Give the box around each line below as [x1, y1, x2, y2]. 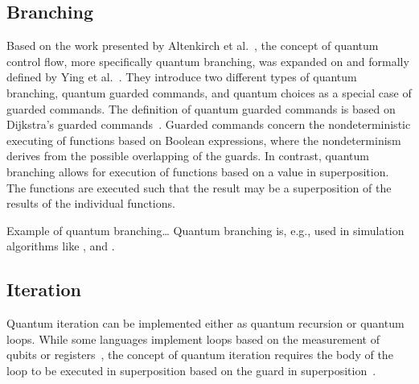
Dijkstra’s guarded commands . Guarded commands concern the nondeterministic [6, 116, 411, 133]
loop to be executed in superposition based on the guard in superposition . [6, 361, 376, 378]
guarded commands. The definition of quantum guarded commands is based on [6, 100, 396, 117]
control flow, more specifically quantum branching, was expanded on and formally [6, 52, 409, 69]
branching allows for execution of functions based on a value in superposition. [6, 163, 389, 180]
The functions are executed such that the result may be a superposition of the [6, 179, 392, 196]
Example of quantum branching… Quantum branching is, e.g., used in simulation [6, 221, 405, 238]
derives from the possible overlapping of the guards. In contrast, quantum [6, 147, 369, 164]
